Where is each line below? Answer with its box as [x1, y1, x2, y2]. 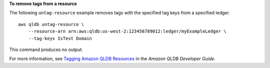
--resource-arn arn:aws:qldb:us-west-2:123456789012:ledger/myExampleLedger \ [28, 28, 226, 34]
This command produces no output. [9, 46, 83, 52]
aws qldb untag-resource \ [18, 21, 84, 27]
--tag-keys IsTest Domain [28, 35, 92, 41]
